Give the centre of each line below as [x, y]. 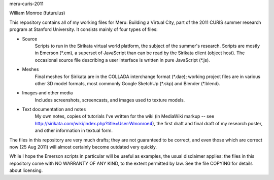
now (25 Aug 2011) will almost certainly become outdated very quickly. [83, 147]
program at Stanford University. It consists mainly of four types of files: [83, 29]
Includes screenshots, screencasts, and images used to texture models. [110, 100]
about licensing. [26, 170]
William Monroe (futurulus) [37, 13]
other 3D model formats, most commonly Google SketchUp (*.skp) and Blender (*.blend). [128, 83]
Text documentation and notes [54, 110]
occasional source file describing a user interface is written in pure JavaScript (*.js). [122, 60]
